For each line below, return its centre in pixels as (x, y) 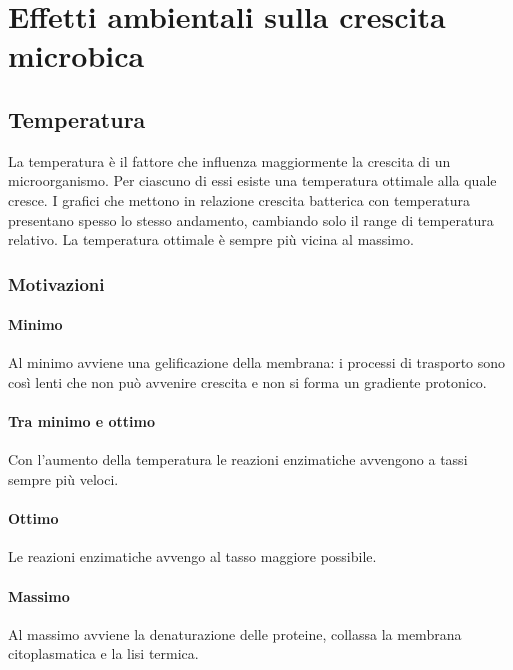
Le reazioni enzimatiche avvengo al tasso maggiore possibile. (192, 556)
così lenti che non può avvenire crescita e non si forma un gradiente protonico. (247, 381)
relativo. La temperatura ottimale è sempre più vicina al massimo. (211, 239)
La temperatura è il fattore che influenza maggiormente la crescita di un (229, 160)
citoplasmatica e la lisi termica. (103, 653)
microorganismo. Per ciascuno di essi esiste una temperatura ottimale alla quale (252, 180)
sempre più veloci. (63, 478)
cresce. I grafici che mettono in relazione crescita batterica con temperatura (239, 199)
